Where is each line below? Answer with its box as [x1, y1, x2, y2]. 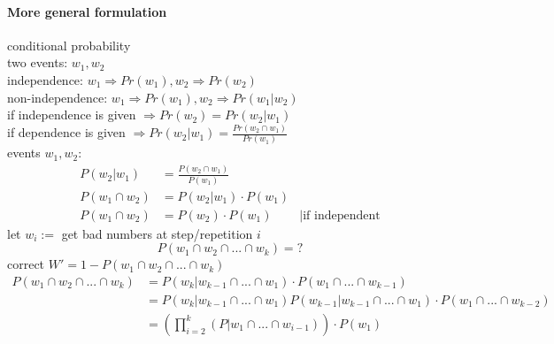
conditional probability [7, 35, 131, 54]
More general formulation [7, 2, 167, 20]
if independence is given [7, 105, 136, 124]
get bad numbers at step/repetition [61, 224, 253, 242]
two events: [7, 53, 68, 72]
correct [7, 255, 45, 273]
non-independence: [7, 88, 108, 106]
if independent [303, 209, 381, 222]
